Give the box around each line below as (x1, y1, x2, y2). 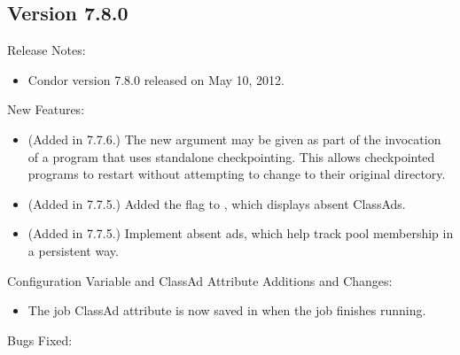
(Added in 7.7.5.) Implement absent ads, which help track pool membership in (27, 224, 454, 243)
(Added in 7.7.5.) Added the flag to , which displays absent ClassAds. (27, 194, 406, 212)
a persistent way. (27, 241, 119, 259)
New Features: (7, 100, 85, 119)
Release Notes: (7, 41, 86, 59)
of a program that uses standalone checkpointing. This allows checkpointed (27, 147, 435, 166)
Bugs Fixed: (7, 330, 73, 349)
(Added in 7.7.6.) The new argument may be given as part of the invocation (27, 129, 441, 148)
